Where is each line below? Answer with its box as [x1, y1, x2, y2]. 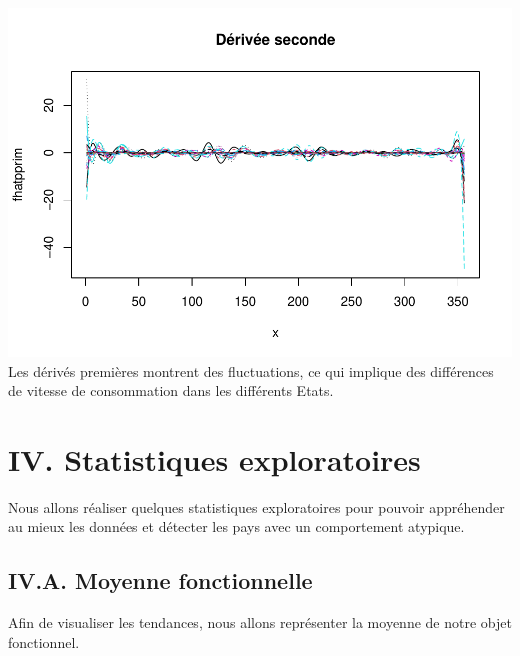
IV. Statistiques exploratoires [8, 438, 421, 479]
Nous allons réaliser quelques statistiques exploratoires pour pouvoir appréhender [8, 496, 505, 517]
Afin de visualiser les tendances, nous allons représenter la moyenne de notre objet [8, 612, 512, 633]
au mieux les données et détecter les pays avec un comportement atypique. [8, 516, 465, 537]
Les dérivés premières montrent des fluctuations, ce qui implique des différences [8, 360, 494, 381]
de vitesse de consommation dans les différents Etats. [8, 380, 334, 401]
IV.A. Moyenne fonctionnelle [8, 565, 313, 596]
